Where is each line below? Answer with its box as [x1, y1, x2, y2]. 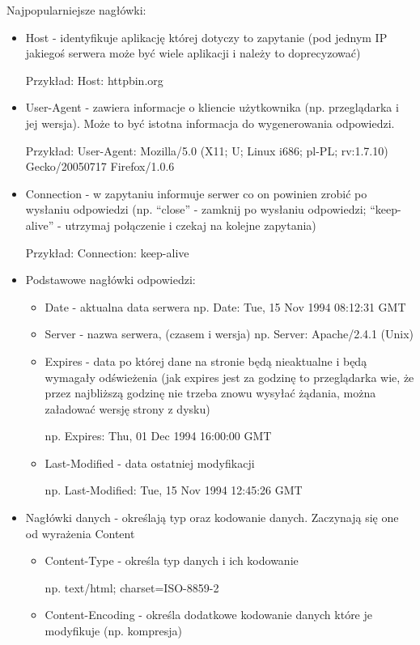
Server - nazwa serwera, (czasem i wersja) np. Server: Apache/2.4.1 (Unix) [45, 325, 414, 342]
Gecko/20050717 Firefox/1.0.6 [25, 158, 175, 175]
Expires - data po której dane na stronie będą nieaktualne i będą [45, 352, 367, 369]
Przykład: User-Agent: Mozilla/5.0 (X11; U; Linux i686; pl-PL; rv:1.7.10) [25, 142, 388, 159]
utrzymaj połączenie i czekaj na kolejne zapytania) [65, 216, 316, 233]
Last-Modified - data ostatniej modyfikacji [45, 454, 255, 471]
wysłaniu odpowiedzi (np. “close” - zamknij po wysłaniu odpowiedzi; [25, 201, 367, 218]
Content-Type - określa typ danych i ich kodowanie [45, 552, 299, 569]
